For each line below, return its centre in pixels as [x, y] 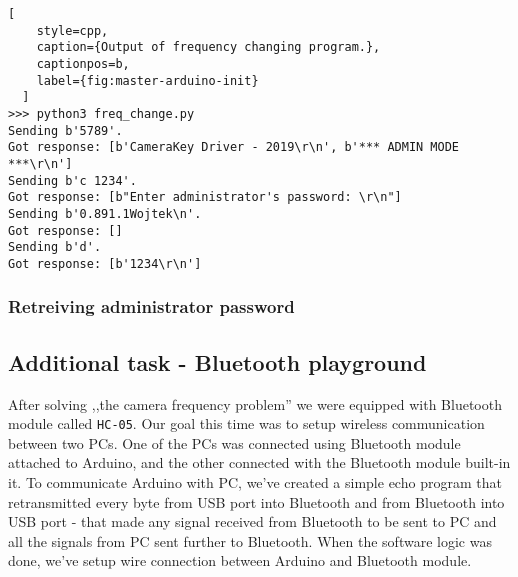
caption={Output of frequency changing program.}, [208, 47]
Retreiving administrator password [151, 306]
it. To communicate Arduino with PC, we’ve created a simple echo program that [255, 481]
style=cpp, [72, 30]
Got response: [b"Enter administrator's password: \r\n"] [205, 197]
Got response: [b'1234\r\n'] [105, 263]
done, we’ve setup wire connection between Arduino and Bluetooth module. [240, 560]
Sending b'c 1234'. [72, 180]
